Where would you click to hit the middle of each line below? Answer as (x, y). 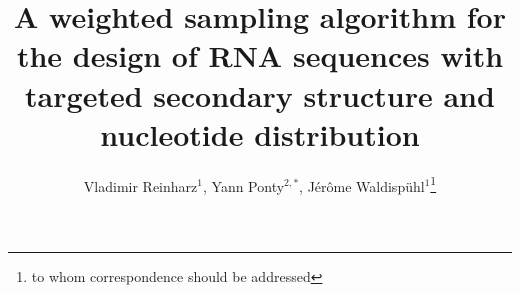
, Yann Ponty (243, 185)
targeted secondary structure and (260, 94)
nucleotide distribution (260, 133)
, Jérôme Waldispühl (362, 185)
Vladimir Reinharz (140, 185)
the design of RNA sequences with (260, 55)
